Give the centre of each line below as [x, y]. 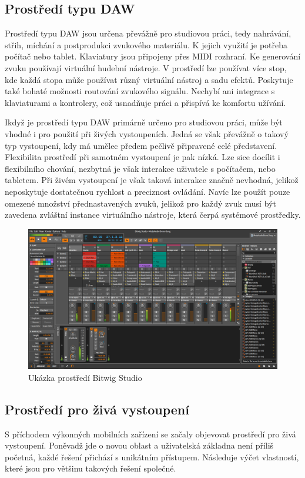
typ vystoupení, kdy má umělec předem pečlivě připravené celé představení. [141, 145]
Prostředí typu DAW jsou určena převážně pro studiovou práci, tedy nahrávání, [148, 33]
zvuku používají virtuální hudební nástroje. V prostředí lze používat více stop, [146, 67]
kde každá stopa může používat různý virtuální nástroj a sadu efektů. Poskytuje [149, 79]
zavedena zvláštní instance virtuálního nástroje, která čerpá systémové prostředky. [153, 215]
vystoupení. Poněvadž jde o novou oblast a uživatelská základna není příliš [139, 445]
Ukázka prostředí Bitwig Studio [85, 377]
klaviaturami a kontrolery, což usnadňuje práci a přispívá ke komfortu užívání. [145, 102]
